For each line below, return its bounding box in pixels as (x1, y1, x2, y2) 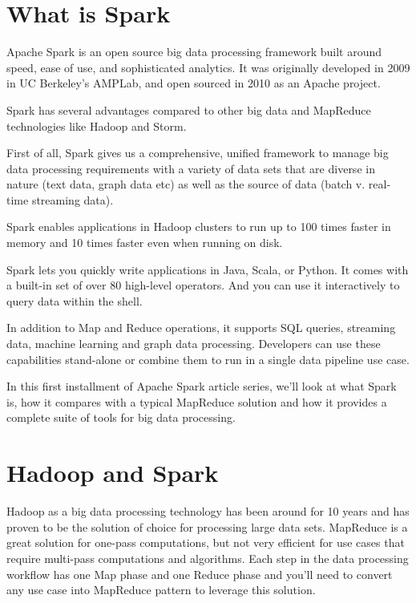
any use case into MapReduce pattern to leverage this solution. (6, 581, 316, 598)
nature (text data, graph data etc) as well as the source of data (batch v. (6, 176, 366, 192)
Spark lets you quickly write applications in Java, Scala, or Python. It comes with (6, 261, 409, 277)
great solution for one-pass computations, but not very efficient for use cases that (6, 534, 405, 551)
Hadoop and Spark (6, 456, 219, 489)
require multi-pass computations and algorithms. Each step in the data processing (6, 549, 409, 566)
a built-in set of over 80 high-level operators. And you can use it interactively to (6, 277, 400, 293)
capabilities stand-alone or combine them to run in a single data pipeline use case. (6, 350, 410, 367)
